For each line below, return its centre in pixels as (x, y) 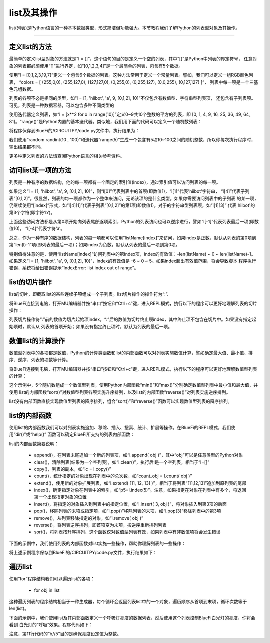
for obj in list (47, 590)
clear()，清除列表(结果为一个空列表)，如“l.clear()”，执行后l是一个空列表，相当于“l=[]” (122, 462)
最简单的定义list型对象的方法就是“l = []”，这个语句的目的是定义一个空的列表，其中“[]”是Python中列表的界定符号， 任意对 (133, 59)
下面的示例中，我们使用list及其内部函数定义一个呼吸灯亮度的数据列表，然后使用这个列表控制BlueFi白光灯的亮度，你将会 (132, 618)
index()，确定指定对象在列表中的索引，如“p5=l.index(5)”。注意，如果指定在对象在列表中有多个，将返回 (140, 490)
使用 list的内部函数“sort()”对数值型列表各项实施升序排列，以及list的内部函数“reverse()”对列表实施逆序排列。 (120, 392)
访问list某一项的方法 (40, 170)
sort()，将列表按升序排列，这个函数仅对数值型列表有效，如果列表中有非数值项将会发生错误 (127, 532)
